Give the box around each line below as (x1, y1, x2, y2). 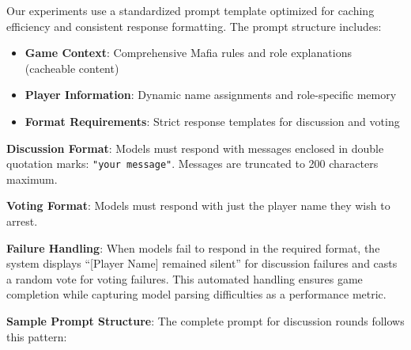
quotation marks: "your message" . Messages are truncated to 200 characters (6, 155, 379, 172)
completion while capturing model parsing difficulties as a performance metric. (6, 286, 386, 302)
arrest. (6, 213, 38, 229)
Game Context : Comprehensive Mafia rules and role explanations (25, 44, 352, 61)
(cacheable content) (25, 59, 119, 76)
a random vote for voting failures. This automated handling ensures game (6, 270, 363, 287)
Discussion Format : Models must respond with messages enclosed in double (6, 139, 384, 156)
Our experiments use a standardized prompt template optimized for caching (6, 2, 375, 18)
